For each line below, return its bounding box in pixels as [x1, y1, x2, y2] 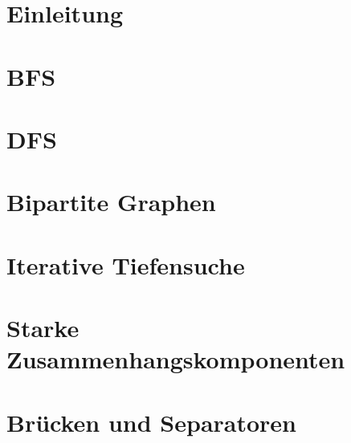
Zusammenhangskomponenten [6, 343, 345, 376]
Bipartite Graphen [6, 185, 216, 218]
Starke [6, 311, 80, 344]
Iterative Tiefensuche [6, 248, 245, 281]
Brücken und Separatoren [6, 405, 297, 438]
